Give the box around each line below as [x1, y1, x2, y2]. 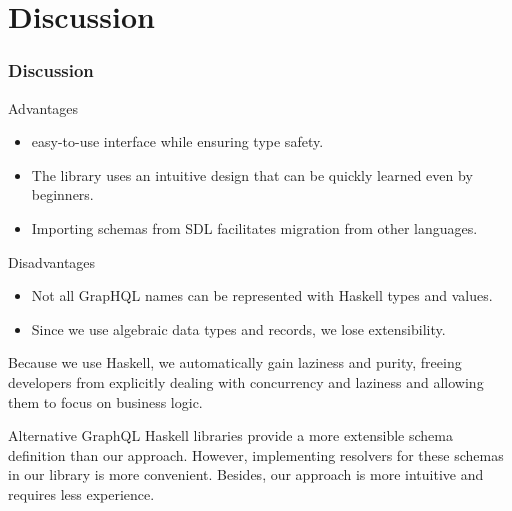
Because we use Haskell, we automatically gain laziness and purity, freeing [8, 352, 462, 373]
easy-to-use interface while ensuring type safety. [31, 131, 324, 152]
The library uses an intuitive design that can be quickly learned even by [31, 164, 473, 185]
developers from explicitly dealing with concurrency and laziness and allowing [8, 371, 484, 392]
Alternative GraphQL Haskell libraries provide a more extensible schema [8, 425, 453, 446]
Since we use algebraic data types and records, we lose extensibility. [31, 318, 446, 339]
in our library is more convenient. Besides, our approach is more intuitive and [8, 464, 484, 485]
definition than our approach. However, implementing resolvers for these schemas [8, 444, 504, 465]
